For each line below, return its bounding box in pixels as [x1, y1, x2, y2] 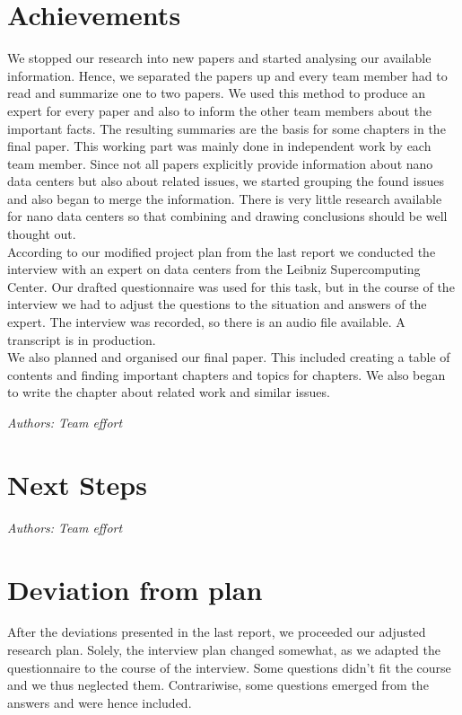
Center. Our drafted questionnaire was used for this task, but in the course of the [7, 277, 455, 296]
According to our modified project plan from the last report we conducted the [7, 242, 436, 260]
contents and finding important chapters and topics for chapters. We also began [7, 365, 446, 384]
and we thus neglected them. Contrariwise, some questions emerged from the [7, 675, 429, 694]
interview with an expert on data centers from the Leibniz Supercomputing [7, 260, 421, 278]
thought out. [7, 225, 76, 243]
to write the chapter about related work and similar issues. [7, 383, 330, 402]
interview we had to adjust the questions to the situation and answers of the [7, 295, 427, 313]
